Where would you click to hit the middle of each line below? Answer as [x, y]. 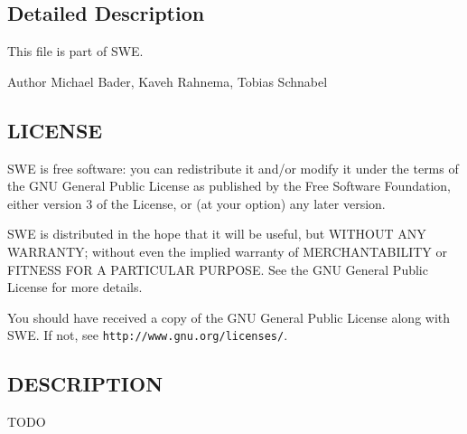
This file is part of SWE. [75, 51]
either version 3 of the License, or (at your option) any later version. [196, 203]
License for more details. [75, 287]
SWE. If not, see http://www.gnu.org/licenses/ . [148, 335]
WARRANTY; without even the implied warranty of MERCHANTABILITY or [228, 251]
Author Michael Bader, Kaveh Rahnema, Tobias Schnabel [168, 81]
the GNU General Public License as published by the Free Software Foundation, [229, 186]
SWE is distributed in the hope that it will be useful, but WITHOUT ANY [217, 234]
